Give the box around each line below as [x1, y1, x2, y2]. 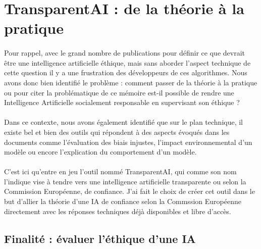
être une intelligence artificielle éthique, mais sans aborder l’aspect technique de [4, 57, 251, 68]
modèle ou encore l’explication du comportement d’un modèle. [4, 146, 197, 157]
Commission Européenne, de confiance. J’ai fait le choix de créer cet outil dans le [4, 186, 255, 196]
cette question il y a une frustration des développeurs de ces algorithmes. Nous [4, 67, 247, 78]
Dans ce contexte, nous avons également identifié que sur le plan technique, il [4, 117, 243, 127]
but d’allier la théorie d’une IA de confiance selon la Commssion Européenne [4, 196, 241, 207]
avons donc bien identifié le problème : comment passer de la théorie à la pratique [4, 77, 257, 87]
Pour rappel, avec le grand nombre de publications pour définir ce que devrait [4, 47, 245, 58]
